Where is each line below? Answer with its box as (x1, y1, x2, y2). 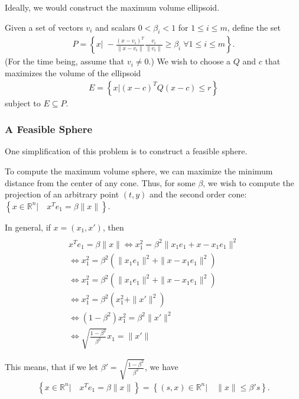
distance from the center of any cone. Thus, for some (5, 176, 196, 189)
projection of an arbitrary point (5, 188, 119, 200)
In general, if (5, 220, 51, 233)
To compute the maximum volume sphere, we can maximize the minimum (5, 165, 273, 177)
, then (102, 220, 124, 233)
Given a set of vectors (5, 21, 83, 33)
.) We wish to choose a (148, 55, 231, 67)
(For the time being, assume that (5, 55, 125, 67)
